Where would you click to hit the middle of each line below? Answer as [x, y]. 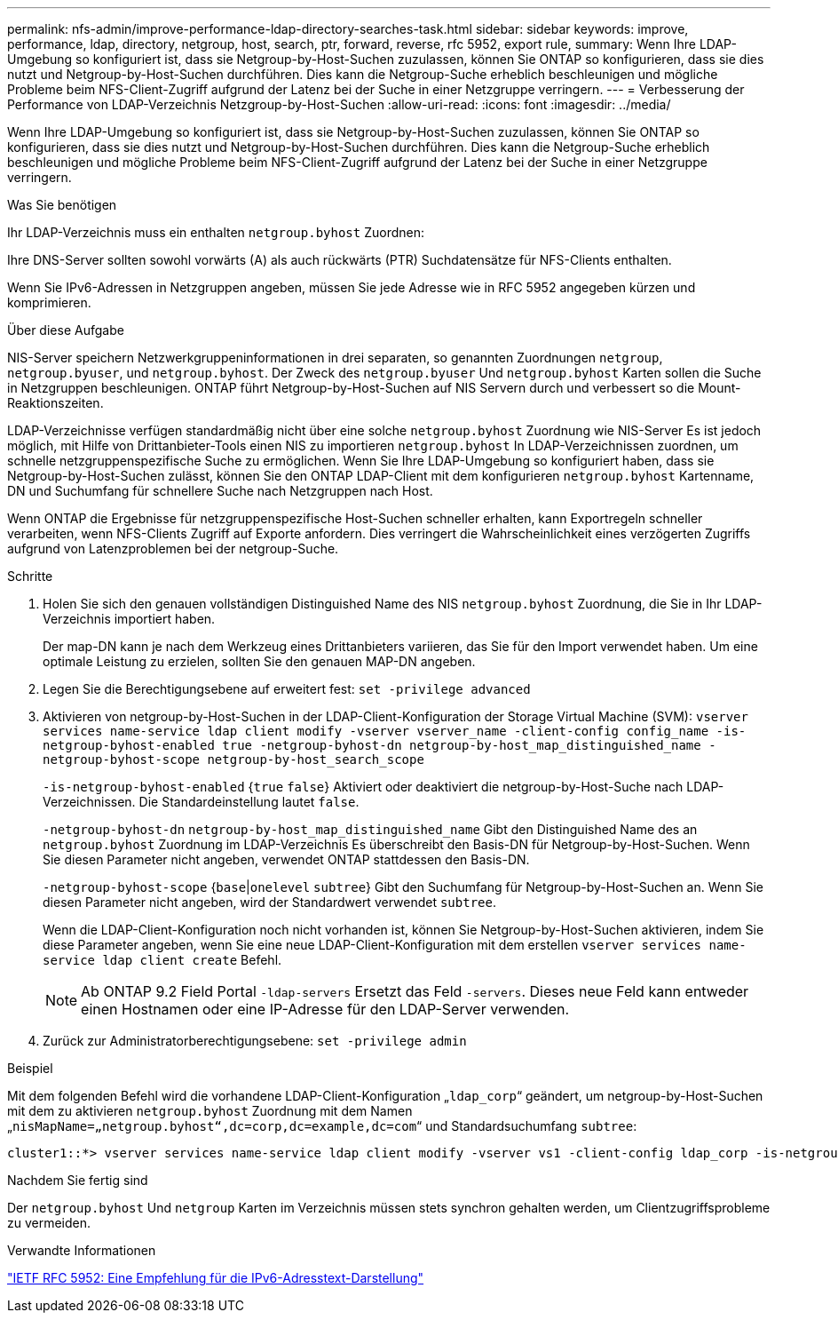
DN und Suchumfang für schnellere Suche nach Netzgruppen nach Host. [220, 491]
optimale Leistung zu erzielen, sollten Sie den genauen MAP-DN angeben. [259, 661]
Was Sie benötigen [62, 205]
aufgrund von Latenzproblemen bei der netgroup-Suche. [173, 549]
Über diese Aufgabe [66, 330]
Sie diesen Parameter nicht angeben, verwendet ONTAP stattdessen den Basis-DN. [286, 859]
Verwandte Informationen [82, 1250]
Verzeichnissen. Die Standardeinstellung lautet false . [201, 802]
